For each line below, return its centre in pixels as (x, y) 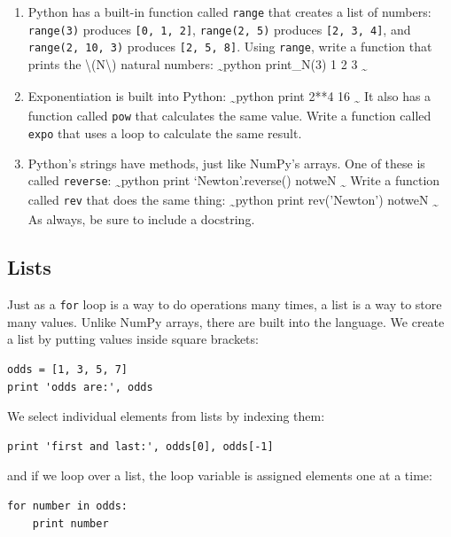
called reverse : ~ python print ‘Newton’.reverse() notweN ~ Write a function (234, 181)
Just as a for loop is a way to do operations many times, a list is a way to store (225, 304)
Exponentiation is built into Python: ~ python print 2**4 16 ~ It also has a (229, 97)
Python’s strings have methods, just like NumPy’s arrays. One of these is (226, 163)
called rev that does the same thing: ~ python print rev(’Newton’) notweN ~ (233, 201)
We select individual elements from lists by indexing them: (166, 416)
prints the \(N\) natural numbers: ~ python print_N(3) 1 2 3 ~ (198, 65)
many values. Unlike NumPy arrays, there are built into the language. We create (226, 321)
